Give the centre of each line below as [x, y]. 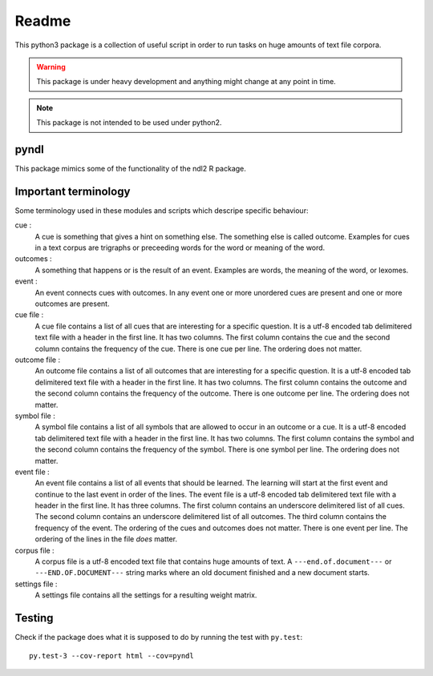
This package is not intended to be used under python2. [129, 123]
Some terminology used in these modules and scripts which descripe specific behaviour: [162, 210]
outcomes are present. [72, 304]
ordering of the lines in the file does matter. [106, 539]
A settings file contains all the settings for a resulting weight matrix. [146, 595]
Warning [51, 66]
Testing [34, 618]
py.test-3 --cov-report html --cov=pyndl [111, 656]
